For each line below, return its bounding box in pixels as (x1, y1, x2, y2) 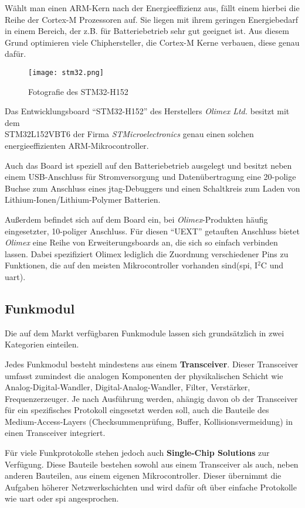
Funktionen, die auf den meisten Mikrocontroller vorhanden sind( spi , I (5, 259, 258, 271)
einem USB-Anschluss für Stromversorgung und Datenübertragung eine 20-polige (5, 171, 296, 183)
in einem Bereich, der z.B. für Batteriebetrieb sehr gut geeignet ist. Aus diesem (5, 25, 289, 37)
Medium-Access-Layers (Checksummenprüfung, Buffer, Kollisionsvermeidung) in (5, 415, 293, 427)
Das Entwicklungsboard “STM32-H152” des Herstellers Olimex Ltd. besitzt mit (5, 105, 290, 117)
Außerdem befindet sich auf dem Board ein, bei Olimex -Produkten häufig (5, 213, 268, 225)
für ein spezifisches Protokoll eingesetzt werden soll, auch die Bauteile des (5, 404, 269, 416)
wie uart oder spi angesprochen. (5, 492, 119, 504)
